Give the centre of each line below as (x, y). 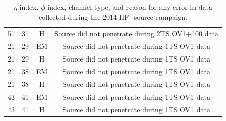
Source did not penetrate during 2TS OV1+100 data (136, 33)
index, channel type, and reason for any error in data (130, 7)
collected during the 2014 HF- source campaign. (113, 17)
